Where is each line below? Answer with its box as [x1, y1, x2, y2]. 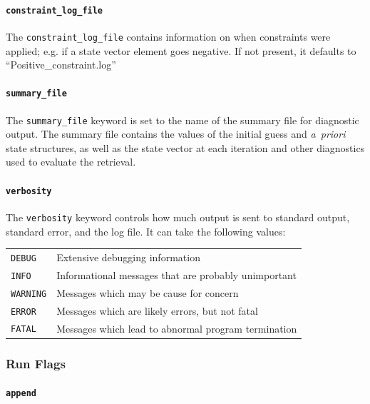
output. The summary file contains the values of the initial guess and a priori [6, 126, 346, 141]
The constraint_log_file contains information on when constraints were [6, 29, 331, 44]
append [6, 388, 36, 399]
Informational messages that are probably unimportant [56, 267, 297, 282]
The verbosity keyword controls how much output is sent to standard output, [6, 209, 350, 224]
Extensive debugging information [56, 249, 200, 264]
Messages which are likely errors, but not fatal [56, 303, 258, 318]
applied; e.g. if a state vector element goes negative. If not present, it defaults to [6, 43, 356, 58]
